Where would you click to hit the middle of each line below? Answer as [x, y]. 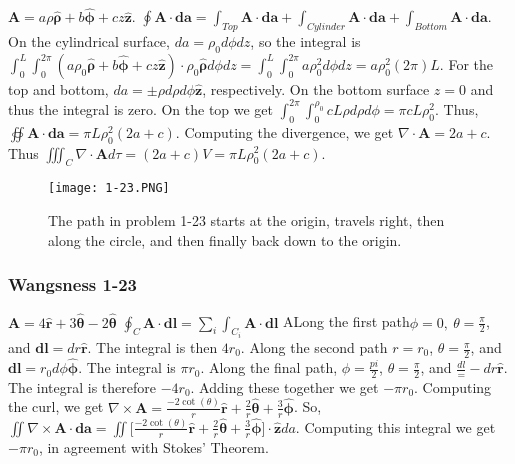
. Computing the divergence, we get [284, 131]
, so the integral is [305, 41]
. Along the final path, [269, 367]
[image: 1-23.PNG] [109, 188]
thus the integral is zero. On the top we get [141, 108]
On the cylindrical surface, [89, 41]
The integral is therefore [82, 386]
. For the [466, 63]
